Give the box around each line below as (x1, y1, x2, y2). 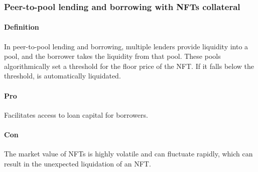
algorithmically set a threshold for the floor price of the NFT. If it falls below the (4, 60, 254, 71)
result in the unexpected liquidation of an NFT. (4, 158, 151, 168)
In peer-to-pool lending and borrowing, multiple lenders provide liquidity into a (4, 41, 248, 51)
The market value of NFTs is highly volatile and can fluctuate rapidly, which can (4, 148, 253, 159)
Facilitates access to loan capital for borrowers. (4, 109, 148, 120)
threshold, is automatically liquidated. (4, 70, 121, 81)
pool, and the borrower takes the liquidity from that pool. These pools (4, 51, 221, 61)
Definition (4, 22, 39, 32)
